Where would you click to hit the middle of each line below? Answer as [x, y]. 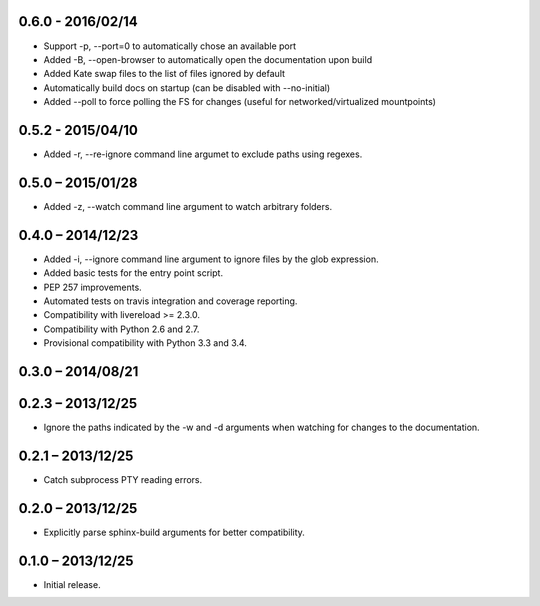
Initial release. [72, 584]
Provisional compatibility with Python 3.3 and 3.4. [145, 343]
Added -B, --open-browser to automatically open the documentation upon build [208, 59]
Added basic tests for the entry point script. [133, 273]
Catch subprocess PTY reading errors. [123, 479]
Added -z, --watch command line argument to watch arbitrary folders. [188, 206]
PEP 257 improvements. [92, 287]
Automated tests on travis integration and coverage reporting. [170, 301]
